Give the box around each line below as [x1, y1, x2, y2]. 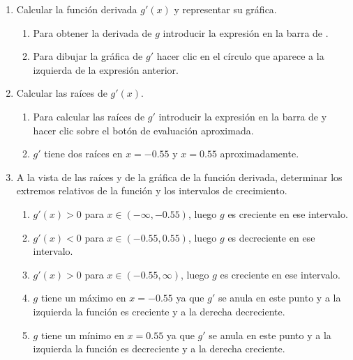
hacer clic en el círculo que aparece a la [156, 49, 324, 63]
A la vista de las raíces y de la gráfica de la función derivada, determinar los [16, 169, 343, 184]
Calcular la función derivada [16, 2, 137, 16]
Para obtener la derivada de [33, 25, 152, 40]
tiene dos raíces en [44, 146, 123, 161]
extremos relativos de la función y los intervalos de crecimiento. [16, 183, 287, 198]
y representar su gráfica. [174, 2, 277, 16]
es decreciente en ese [227, 230, 315, 244]
